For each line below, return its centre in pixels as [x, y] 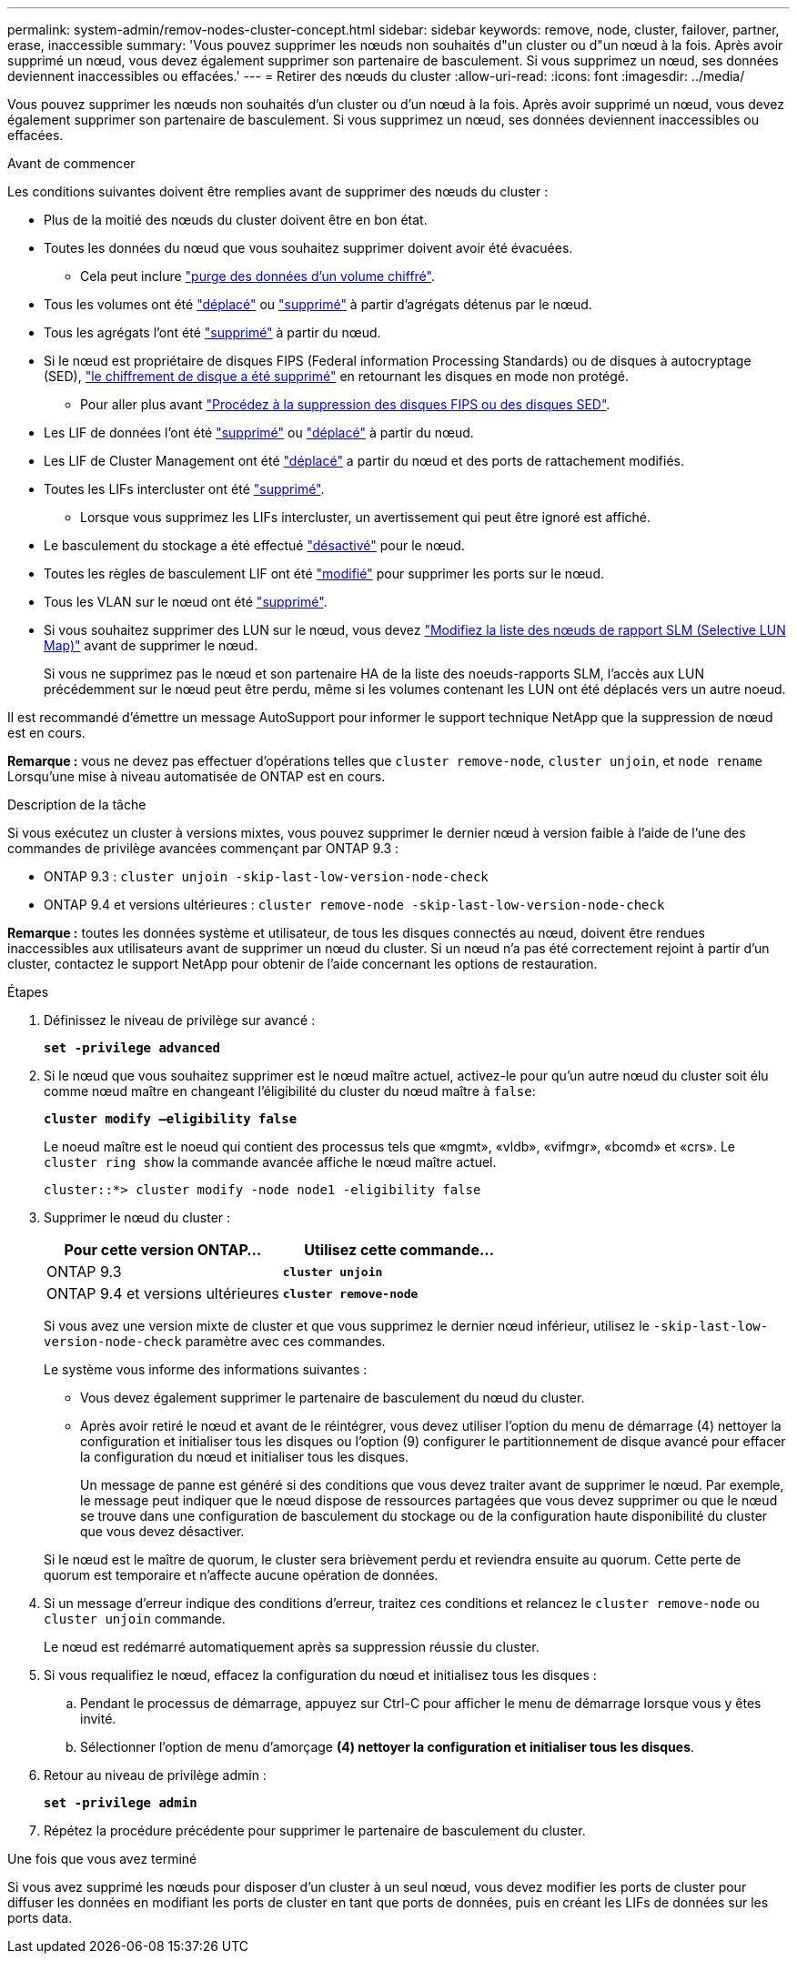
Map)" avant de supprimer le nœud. [151, 645]
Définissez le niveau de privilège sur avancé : [180, 1020]
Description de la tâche [77, 805]
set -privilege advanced [132, 1048]
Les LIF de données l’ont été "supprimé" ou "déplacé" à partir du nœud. [259, 432]
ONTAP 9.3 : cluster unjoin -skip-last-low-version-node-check [266, 876]
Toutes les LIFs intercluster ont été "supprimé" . [184, 489]
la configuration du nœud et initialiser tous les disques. [245, 1457]
